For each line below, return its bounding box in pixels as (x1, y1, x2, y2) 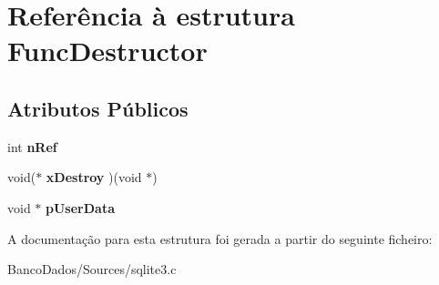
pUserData (46, 198, 115, 217)
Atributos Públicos (7, 94, 189, 122)
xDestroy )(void (46, 168, 142, 187)
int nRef (7, 137, 57, 156)
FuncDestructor (7, 32, 208, 69)
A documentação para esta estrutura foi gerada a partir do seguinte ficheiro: (7, 229, 433, 248)
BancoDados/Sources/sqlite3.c (7, 260, 177, 279)
